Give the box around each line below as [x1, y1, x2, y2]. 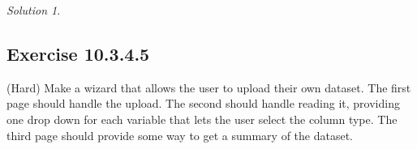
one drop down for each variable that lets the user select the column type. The [6, 110, 398, 127]
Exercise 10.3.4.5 [6, 40, 150, 66]
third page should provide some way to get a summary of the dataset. [6, 126, 354, 143]
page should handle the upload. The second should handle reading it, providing [6, 95, 400, 112]
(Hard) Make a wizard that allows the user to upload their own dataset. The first [6, 79, 411, 96]
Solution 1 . [6, 2, 61, 18]
